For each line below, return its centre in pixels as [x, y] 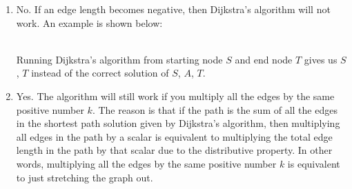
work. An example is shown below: [89, 22]
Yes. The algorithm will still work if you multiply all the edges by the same [175, 96]
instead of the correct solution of [100, 73]
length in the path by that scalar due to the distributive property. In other [174, 150]
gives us [321, 59]
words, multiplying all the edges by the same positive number [146, 163]
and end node [264, 59]
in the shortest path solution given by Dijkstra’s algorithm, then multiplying [178, 123]
